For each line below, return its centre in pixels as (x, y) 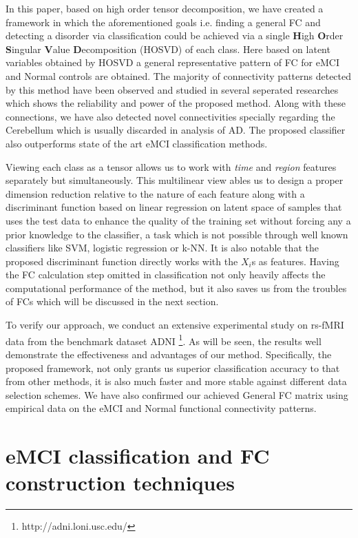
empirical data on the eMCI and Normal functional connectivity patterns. (161, 408)
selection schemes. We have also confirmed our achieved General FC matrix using (177, 394)
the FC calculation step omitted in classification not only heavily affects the (166, 275)
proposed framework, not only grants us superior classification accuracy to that (173, 368)
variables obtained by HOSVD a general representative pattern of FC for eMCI (172, 62)
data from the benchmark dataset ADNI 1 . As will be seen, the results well (164, 340)
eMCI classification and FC (138, 456)
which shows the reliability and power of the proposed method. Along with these (176, 103)
